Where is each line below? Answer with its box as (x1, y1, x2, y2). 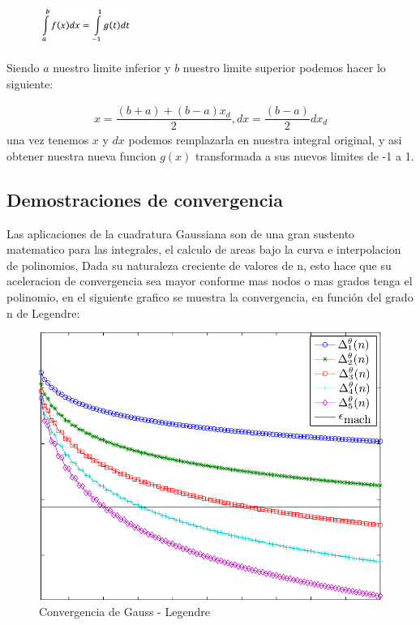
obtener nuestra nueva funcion (6, 147, 156, 164)
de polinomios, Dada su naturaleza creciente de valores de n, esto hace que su (6, 256, 392, 273)
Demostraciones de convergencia (6, 186, 283, 212)
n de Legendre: (6, 304, 80, 321)
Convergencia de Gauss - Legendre (39, 602, 210, 619)
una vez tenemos (6, 131, 89, 148)
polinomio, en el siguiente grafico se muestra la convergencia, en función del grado (6, 288, 414, 305)
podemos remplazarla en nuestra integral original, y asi (128, 131, 402, 148)
